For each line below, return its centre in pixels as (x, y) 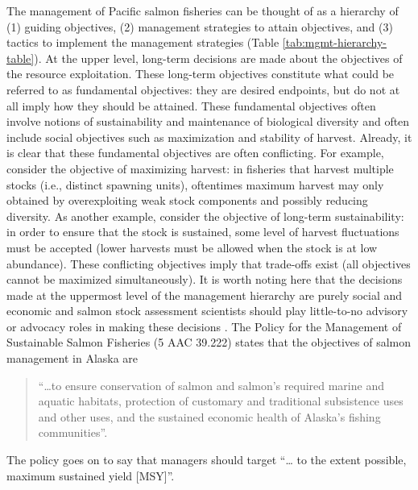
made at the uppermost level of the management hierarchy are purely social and (205, 295)
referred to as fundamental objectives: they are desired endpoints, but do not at (203, 89)
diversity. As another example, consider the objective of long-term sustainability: (205, 216)
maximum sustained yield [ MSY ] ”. (91, 475)
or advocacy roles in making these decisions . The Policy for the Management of (204, 326)
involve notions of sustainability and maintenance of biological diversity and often (208, 121)
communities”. (73, 432)
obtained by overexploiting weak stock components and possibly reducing (187, 200)
